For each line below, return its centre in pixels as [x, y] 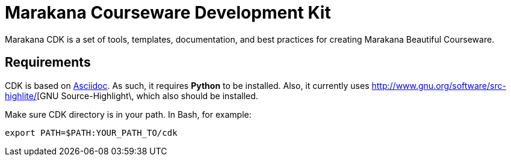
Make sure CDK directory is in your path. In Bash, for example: [128, 114]
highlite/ [21, 96]
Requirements [48, 62]
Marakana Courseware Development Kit [168, 13]
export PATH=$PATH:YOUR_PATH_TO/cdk [91, 132]
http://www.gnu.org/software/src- [439, 85]
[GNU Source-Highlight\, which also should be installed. [147, 96]
